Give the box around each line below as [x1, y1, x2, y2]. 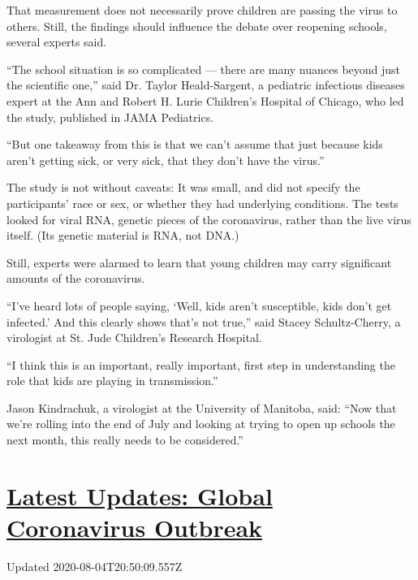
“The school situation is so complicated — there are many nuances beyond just [6, 60, 401, 77]
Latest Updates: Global [6, 478, 273, 512]
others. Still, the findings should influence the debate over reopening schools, [6, 17, 387, 34]
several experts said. [6, 33, 107, 50]
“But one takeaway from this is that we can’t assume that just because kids [6, 136, 383, 153]
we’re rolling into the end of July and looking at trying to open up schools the [6, 415, 395, 432]
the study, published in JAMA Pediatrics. [6, 108, 214, 125]
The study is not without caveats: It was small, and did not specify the [6, 179, 360, 196]
